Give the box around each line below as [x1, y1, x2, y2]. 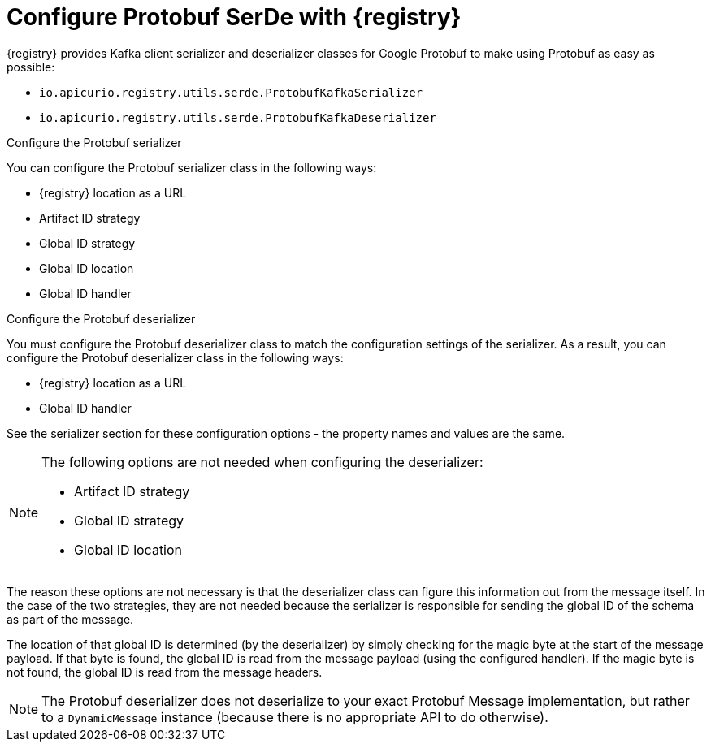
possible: [7, 59, 55, 74]
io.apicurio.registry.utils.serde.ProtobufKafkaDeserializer [39, 110, 436, 124]
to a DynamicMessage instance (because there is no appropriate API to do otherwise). [41, 708, 548, 725]
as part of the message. [7, 612, 134, 626]
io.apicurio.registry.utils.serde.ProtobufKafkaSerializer [39, 85, 423, 99]
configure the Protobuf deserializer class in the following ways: [7, 350, 344, 365]
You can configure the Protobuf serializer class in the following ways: [7, 160, 377, 175]
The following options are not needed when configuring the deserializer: [41, 453, 483, 470]
